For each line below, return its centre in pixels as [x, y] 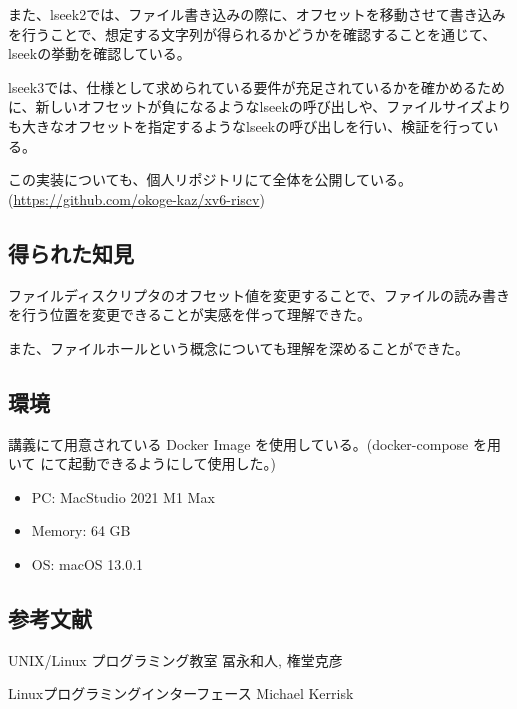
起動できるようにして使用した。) [172, 463]
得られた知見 [71, 252]
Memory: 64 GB [81, 530]
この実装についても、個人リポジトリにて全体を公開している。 [210, 179]
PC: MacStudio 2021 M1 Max [123, 496]
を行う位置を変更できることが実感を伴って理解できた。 [190, 314]
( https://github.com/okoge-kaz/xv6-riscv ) [136, 198]
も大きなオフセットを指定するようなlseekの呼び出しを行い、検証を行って [246, 125]
